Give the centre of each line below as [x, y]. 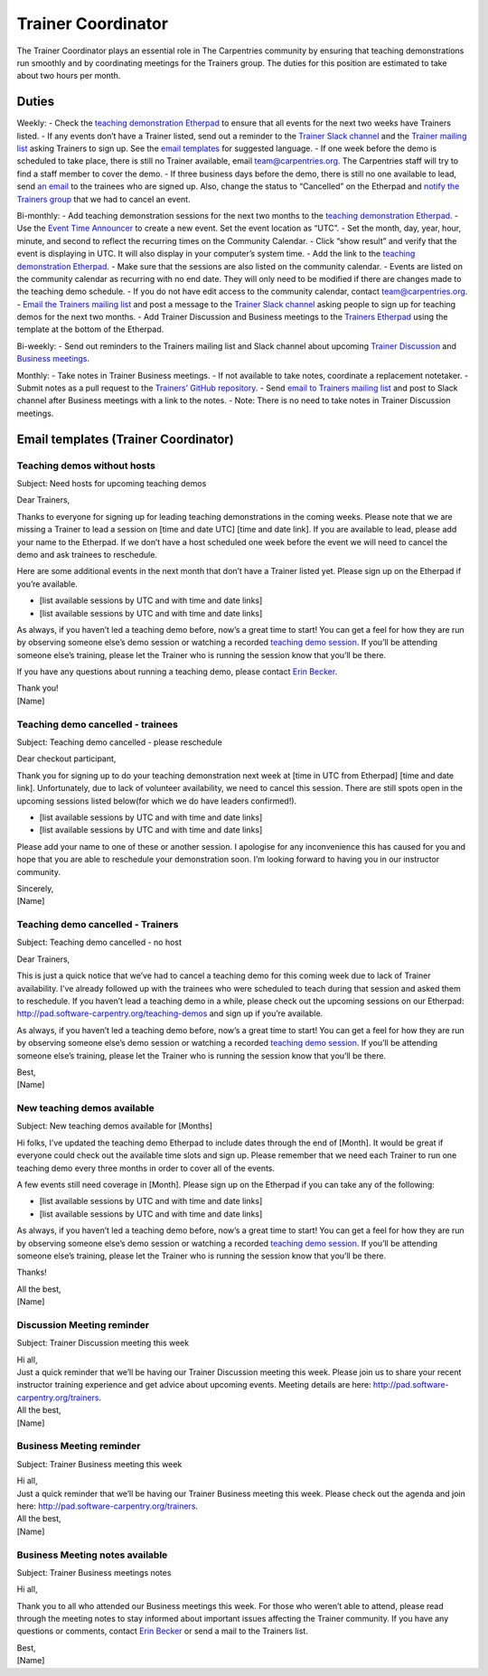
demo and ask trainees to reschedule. [87, 554]
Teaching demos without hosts [86, 466]
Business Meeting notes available [92, 1555]
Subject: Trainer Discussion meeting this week [103, 1343]
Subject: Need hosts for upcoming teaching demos [112, 483]
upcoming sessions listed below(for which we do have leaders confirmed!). [157, 801]
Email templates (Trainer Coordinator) [125, 439]
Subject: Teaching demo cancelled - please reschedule [120, 742]
